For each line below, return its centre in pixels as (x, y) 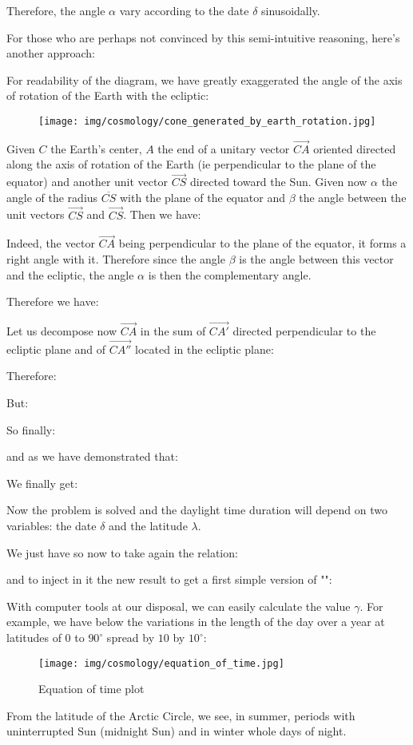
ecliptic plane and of (56, 349)
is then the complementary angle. (230, 274)
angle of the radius (52, 197)
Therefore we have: (53, 301)
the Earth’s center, (96, 148)
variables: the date (52, 526)
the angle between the (353, 197)
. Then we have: (162, 214)
